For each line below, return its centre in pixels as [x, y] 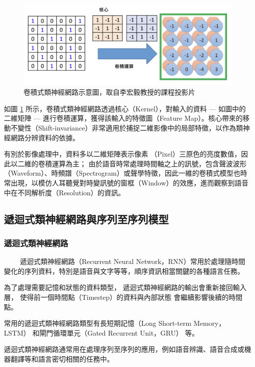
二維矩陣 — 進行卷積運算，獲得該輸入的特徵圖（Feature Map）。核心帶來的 [123, 118]
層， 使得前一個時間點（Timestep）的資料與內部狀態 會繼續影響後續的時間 [123, 297]
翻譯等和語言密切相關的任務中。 [62, 358]
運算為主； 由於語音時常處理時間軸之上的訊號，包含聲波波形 [149, 163]
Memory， [209, 323]
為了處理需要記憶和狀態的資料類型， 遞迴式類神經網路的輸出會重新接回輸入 [125, 287]
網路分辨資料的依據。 [45, 137]
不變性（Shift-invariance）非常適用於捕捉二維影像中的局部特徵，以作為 [123, 128]
